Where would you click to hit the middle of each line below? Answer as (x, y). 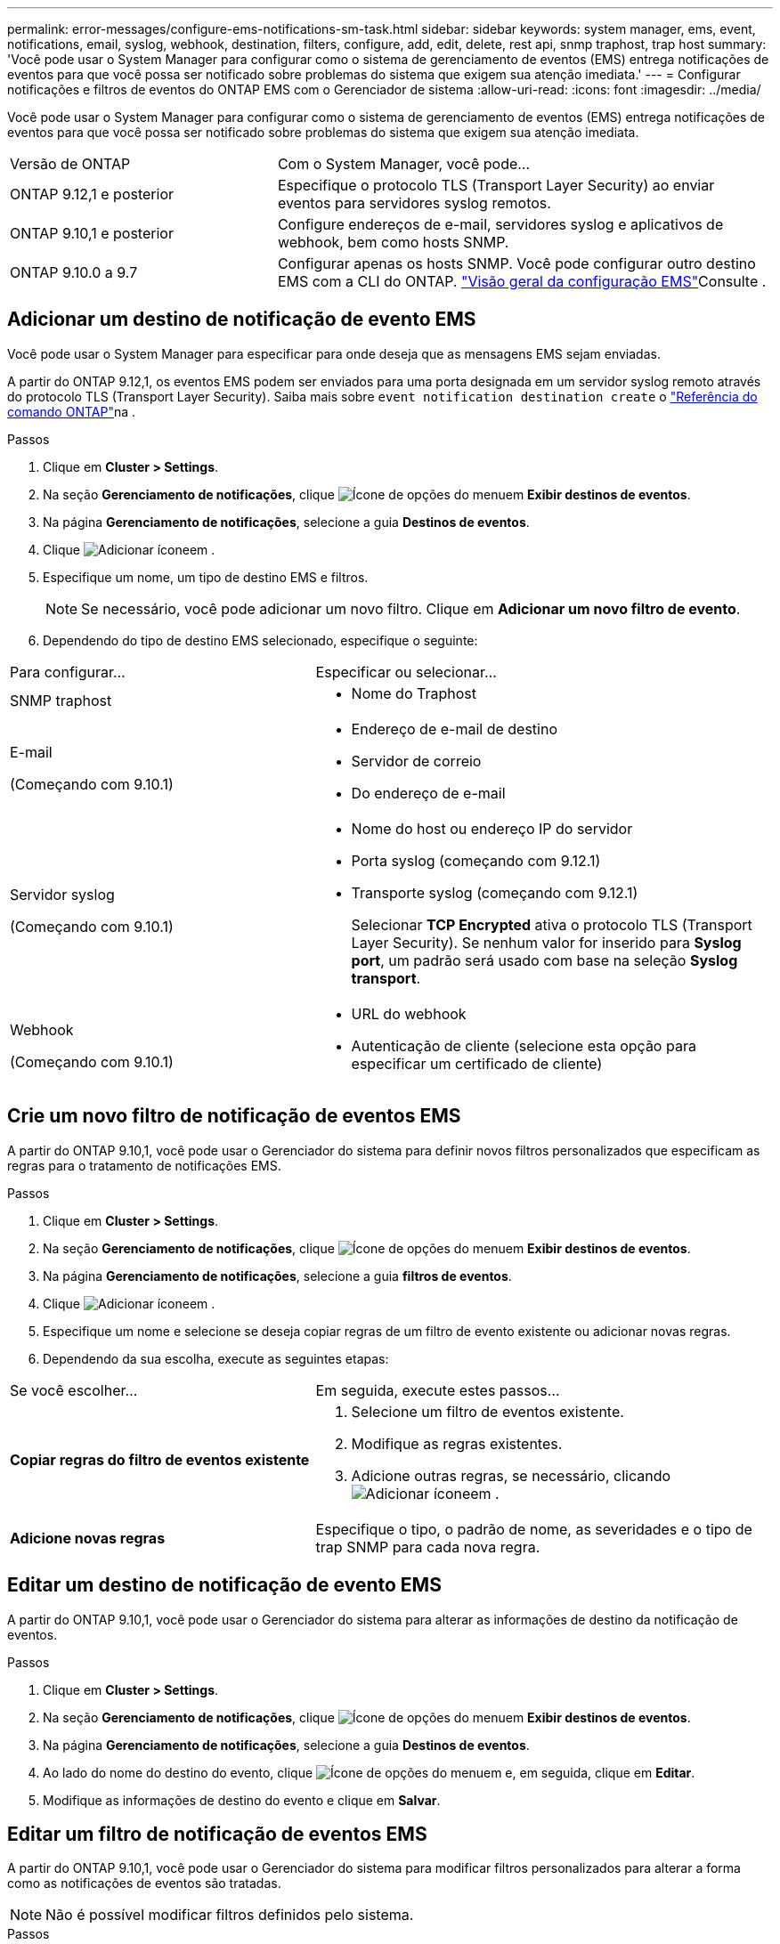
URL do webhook (409, 1013)
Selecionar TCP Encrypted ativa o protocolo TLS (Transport (552, 924)
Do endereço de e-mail (428, 793)
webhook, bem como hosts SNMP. (393, 242)
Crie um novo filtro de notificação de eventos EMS (234, 1116)
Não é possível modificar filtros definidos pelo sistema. (230, 1915)
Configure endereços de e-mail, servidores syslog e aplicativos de (500, 224)
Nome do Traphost (414, 693)
